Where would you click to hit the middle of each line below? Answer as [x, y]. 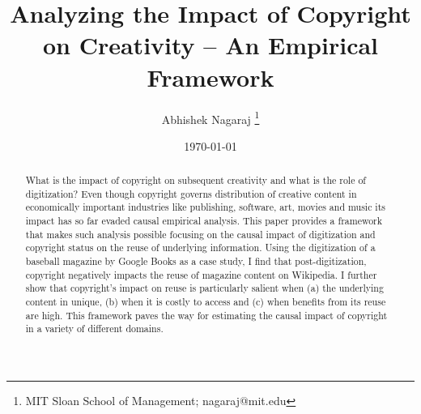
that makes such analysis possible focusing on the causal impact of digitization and [200, 234]
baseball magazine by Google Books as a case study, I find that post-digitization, [196, 261]
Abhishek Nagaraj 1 [210, 117]
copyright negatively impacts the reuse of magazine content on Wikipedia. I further [201, 274]
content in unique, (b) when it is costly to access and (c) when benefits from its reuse [206, 302]
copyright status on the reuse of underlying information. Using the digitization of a [200, 248]
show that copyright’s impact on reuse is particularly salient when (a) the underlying [204, 288]
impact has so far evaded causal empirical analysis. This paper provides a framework [204, 221]
